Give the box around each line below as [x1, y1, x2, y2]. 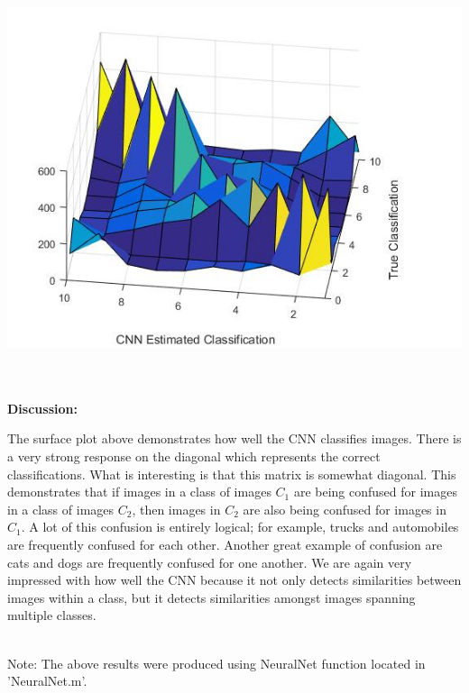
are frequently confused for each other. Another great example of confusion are [7, 534, 443, 553]
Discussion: [7, 398, 78, 417]
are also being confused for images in [243, 499, 446, 518]
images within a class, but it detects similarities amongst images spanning [7, 588, 416, 606]
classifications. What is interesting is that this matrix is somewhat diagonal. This [7, 464, 456, 483]
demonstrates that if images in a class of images [7, 482, 271, 501]
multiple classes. [7, 606, 97, 625]
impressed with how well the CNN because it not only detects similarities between [7, 570, 462, 589]
